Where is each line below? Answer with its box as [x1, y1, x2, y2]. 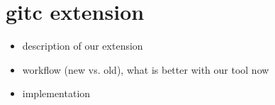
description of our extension [22, 38, 143, 53]
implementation [22, 86, 91, 101]
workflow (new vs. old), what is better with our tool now [22, 62, 269, 77]
